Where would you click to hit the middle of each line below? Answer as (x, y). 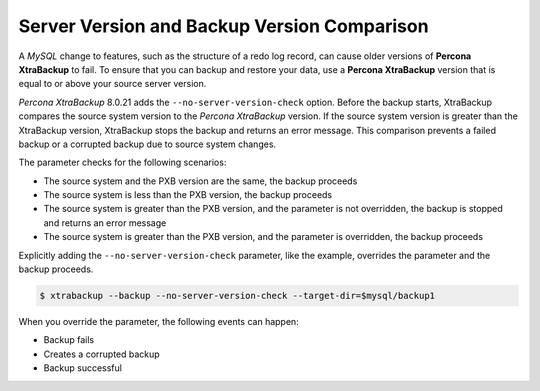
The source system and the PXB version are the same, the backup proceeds (200, 181)
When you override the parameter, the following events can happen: (158, 321)
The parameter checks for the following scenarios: (122, 162)
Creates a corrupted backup (101, 354)
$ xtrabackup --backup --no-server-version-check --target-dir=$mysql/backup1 (237, 295)
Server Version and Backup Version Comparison (223, 26)
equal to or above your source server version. (112, 84)
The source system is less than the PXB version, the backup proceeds (188, 195)
